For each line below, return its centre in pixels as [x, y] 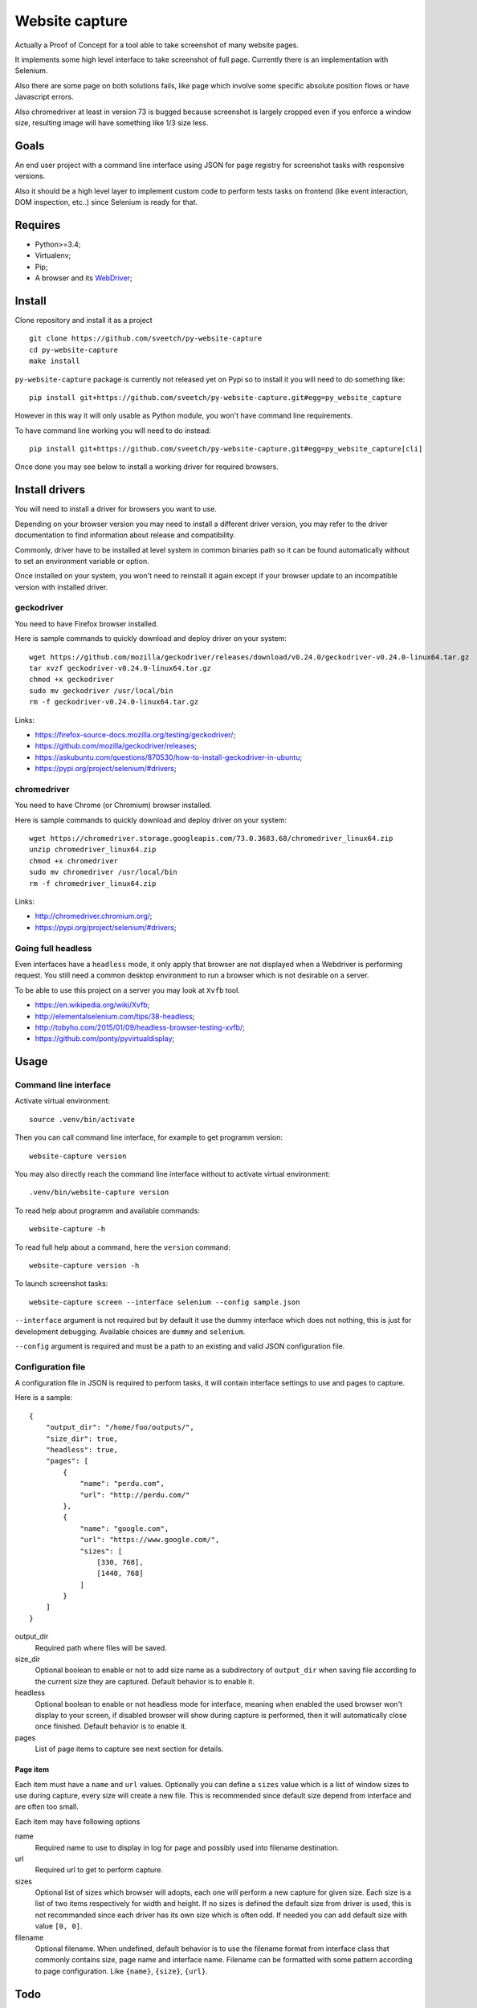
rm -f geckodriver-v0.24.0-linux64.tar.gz [114, 702]
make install [55, 361]
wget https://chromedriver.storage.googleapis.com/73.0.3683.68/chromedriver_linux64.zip [211, 839]
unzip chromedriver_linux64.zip [93, 850]
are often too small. [47, 1806]
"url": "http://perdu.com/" [135, 1495]
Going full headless [53, 948]
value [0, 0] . [59, 1926]
